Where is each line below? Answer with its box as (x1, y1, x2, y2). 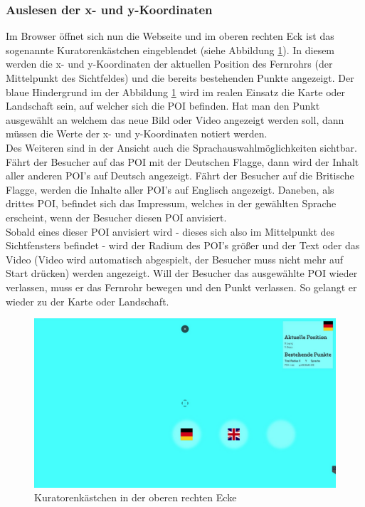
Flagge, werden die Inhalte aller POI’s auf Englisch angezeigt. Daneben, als (6, 182, 334, 197)
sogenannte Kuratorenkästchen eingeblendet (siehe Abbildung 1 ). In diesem (6, 42, 335, 57)
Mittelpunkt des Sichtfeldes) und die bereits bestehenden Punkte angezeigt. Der (6, 70, 354, 85)
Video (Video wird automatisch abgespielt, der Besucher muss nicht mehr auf (6, 251, 343, 266)
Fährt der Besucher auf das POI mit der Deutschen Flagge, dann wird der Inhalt (6, 154, 359, 169)
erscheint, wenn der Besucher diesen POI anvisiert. (6, 209, 227, 224)
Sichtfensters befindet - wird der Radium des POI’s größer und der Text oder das (6, 238, 360, 253)
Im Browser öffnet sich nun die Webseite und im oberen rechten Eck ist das (6, 28, 334, 43)
